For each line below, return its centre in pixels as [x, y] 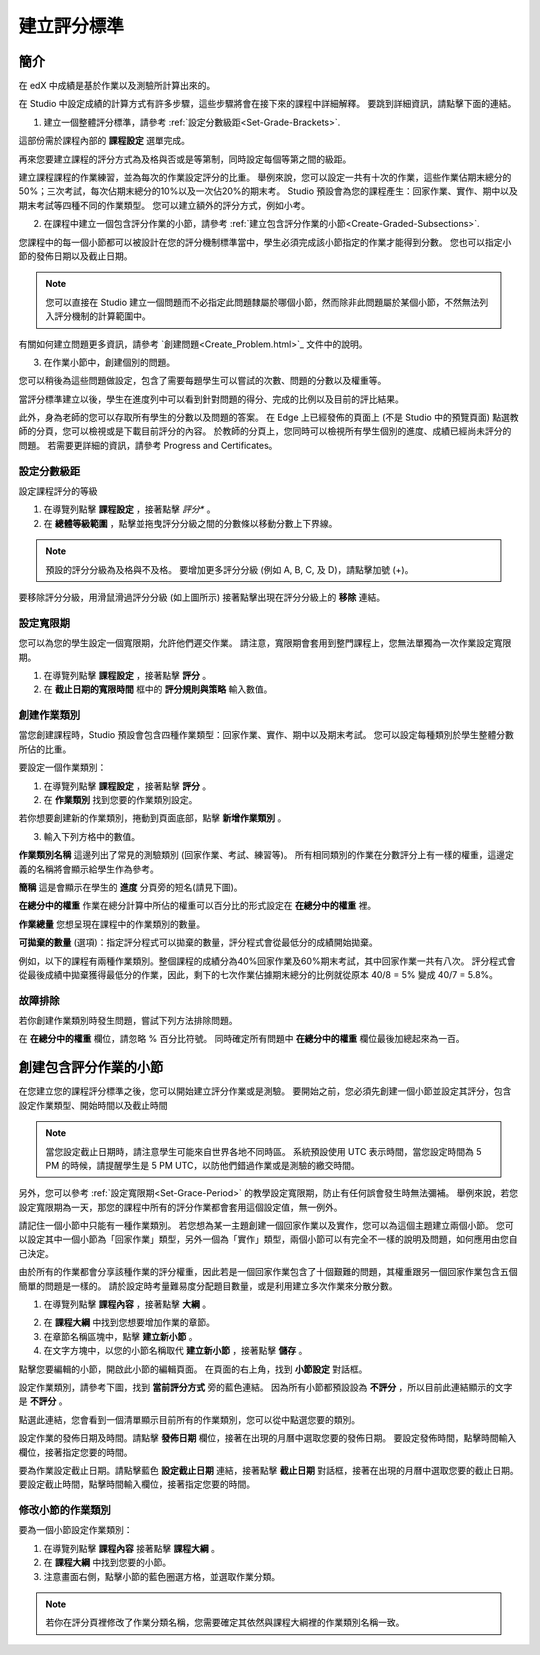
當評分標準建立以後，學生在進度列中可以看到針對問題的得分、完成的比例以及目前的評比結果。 [211, 399]
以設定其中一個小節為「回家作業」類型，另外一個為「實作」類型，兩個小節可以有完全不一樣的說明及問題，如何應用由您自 [268, 1239]
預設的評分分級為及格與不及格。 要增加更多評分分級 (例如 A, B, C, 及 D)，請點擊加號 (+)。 [229, 569]
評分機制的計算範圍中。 [102, 316]
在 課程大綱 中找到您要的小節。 [107, 1562]
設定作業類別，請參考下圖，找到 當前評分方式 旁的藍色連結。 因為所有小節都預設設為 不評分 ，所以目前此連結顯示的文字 [265, 1387]
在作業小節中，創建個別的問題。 [109, 362]
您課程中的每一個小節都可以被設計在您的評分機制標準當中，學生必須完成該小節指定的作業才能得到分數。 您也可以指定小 [265, 242]
